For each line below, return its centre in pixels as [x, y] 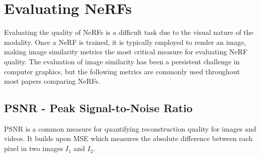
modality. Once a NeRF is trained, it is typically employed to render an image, [125, 42]
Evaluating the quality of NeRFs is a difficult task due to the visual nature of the [129, 32]
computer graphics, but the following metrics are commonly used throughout [122, 71]
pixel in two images [34, 148]
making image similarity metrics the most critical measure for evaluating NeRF [126, 52]
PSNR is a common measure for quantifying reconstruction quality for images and [130, 128]
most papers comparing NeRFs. [52, 81]
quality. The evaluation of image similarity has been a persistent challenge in [122, 61]
